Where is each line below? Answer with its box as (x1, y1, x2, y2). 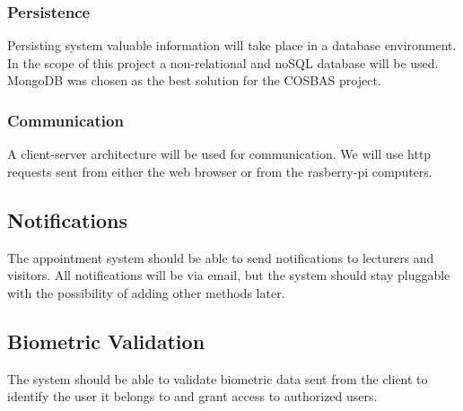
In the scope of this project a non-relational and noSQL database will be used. (7, 53, 439, 72)
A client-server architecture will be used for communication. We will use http (7, 144, 432, 163)
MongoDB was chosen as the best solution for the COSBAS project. (7, 71, 381, 90)
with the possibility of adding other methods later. (7, 283, 285, 302)
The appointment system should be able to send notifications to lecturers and (7, 248, 434, 267)
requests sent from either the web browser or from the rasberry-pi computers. (7, 162, 432, 180)
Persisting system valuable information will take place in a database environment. (7, 36, 457, 55)
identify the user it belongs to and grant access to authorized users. (7, 387, 378, 406)
